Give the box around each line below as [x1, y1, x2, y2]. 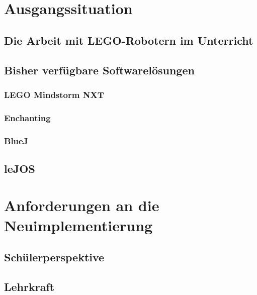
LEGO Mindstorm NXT [4, 88, 104, 101]
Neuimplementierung [4, 215, 153, 235]
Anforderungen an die [4, 195, 159, 216]
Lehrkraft [4, 278, 55, 294]
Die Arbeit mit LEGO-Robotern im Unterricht [4, 32, 253, 48]
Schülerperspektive [4, 249, 105, 265]
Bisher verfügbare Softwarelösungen [4, 62, 195, 77]
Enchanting [4, 111, 51, 124]
